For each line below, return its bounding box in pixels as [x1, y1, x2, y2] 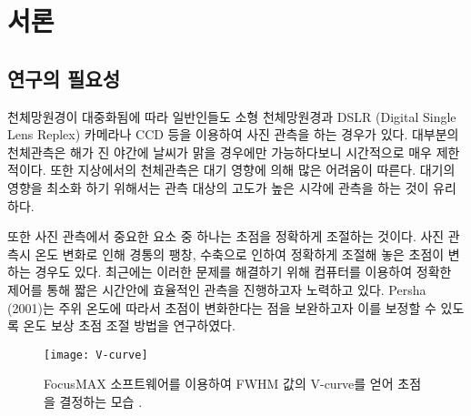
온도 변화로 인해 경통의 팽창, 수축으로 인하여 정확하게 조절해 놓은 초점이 [35, 244, 445, 263]
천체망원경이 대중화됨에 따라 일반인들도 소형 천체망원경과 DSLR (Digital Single [7, 107, 456, 126]
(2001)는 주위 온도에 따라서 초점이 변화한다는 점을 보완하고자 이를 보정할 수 [7, 298, 436, 317]
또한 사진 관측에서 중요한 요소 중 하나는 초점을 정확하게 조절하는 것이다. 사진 [7, 227, 445, 246]
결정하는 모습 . [59, 391, 143, 411]
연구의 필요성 [7, 64, 120, 92]
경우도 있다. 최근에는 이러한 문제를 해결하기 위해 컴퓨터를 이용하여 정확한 [35, 262, 452, 281]
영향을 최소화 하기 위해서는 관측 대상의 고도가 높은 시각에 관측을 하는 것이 [7, 178, 429, 197]
